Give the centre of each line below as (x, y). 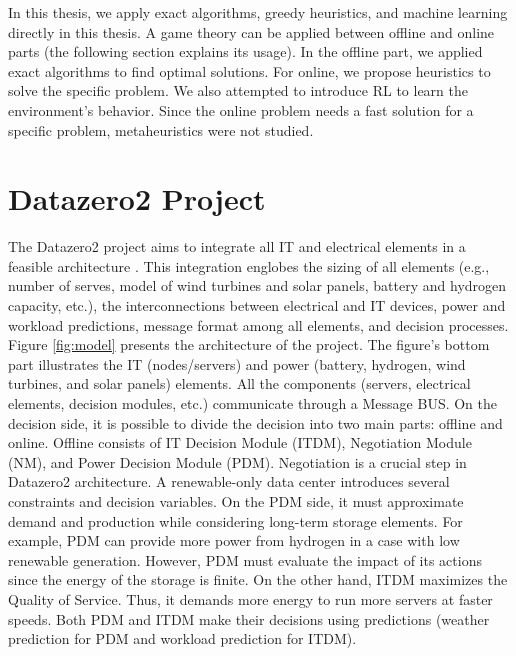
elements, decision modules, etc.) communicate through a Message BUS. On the (253, 403)
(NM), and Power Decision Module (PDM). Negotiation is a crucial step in (237, 461)
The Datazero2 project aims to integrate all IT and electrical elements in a (237, 246)
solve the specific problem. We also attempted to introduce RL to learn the (238, 90)
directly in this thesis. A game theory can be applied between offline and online (251, 31)
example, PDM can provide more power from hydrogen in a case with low (234, 540)
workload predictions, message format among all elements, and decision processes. (258, 324)
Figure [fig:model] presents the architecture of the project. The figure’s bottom (249, 344)
